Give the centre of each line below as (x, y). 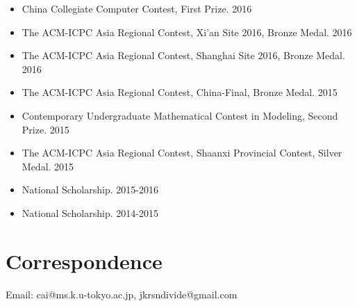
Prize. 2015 (45, 129)
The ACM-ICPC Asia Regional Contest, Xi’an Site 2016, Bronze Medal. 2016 (187, 32)
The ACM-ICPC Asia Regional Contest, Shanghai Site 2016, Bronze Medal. (183, 55)
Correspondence (84, 260)
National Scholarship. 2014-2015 (90, 212)
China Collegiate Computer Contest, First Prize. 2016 (137, 8)
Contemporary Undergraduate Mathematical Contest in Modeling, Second (180, 115)
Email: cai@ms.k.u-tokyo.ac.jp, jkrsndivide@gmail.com (122, 294)
